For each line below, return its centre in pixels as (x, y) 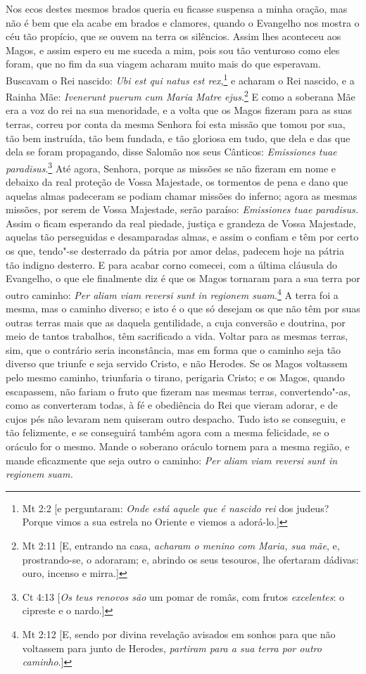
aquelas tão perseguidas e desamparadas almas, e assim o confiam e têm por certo (182, 237)
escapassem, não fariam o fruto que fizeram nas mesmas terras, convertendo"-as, (178, 391)
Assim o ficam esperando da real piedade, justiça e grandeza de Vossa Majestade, (181, 223)
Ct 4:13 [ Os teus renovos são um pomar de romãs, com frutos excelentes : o (183, 596)
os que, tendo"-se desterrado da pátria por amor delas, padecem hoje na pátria (175, 251)
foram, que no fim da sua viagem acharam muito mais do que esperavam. (163, 64)
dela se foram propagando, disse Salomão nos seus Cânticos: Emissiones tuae (171, 152)
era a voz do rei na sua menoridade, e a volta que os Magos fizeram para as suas (179, 110)
